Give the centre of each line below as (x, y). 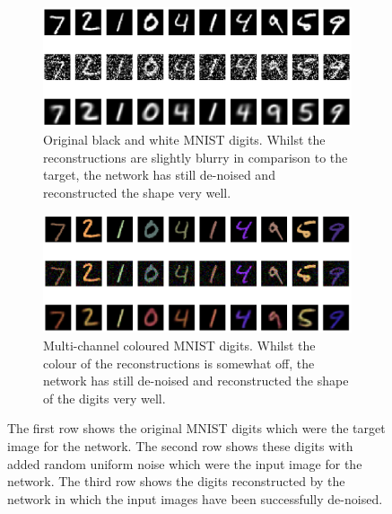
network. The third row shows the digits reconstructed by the (176, 481)
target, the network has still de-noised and (159, 175)
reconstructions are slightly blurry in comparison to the (196, 157)
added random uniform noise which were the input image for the (185, 463)
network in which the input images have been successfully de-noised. (195, 498)
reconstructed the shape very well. (137, 193)
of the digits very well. (105, 398)
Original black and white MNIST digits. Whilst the (184, 140)
